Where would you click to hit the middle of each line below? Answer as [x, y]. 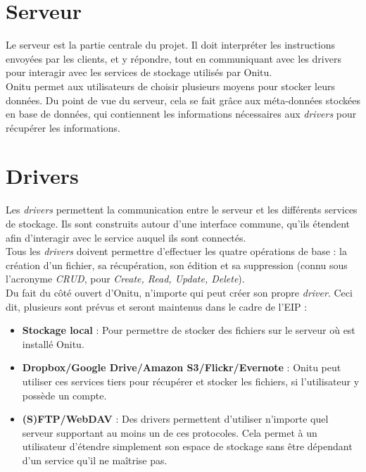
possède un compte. [64, 395]
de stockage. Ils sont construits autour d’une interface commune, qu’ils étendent [178, 223]
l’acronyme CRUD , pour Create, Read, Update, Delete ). [125, 279]
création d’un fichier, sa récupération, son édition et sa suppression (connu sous [177, 265]
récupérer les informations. [63, 127]
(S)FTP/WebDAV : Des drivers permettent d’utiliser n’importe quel [175, 419]
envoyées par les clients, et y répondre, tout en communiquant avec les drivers [173, 58]
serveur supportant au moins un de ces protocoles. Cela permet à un [170, 432]
